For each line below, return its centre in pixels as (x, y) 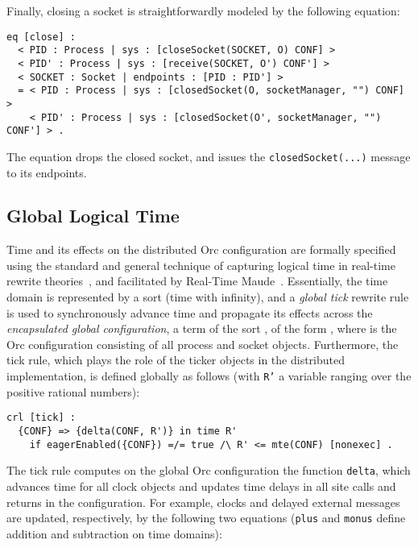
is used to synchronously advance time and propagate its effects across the (190, 312)
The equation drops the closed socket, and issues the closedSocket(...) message (209, 156)
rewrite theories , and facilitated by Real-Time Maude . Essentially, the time (197, 281)
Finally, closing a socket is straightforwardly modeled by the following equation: (203, 10)
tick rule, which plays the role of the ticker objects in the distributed (176, 360)
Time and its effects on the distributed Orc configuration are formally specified (201, 249)
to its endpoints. (47, 172)
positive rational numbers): (73, 391)
